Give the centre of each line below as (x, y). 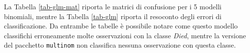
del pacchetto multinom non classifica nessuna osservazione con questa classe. (120, 45)
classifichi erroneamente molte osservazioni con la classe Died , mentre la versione (125, 35)
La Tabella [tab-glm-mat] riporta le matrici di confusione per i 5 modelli (113, 6)
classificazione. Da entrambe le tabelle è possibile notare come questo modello (121, 26)
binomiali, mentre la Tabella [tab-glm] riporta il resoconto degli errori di (113, 16)
